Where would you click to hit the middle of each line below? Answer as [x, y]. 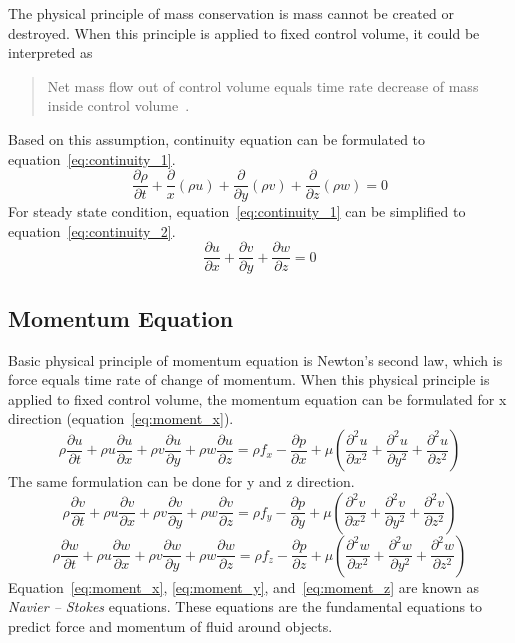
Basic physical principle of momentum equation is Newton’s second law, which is [255, 359]
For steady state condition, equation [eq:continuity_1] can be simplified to [237, 211]
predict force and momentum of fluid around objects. [170, 625]
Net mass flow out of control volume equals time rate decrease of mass [263, 85]
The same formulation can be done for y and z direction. [181, 481]
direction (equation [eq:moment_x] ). [121, 418]
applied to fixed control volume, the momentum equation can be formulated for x [257, 398]
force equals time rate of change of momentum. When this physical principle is [249, 379]
